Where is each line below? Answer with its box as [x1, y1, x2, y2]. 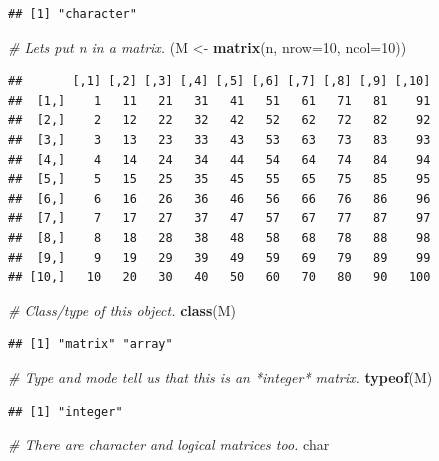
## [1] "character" [8, 7, 137, 21]
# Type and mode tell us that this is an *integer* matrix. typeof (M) [8, 366, 433, 387]
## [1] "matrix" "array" [8, 337, 173, 352]
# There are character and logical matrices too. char [8, 434, 330, 455]
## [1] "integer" [8, 404, 123, 419]
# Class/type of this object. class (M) [8, 299, 237, 320]
